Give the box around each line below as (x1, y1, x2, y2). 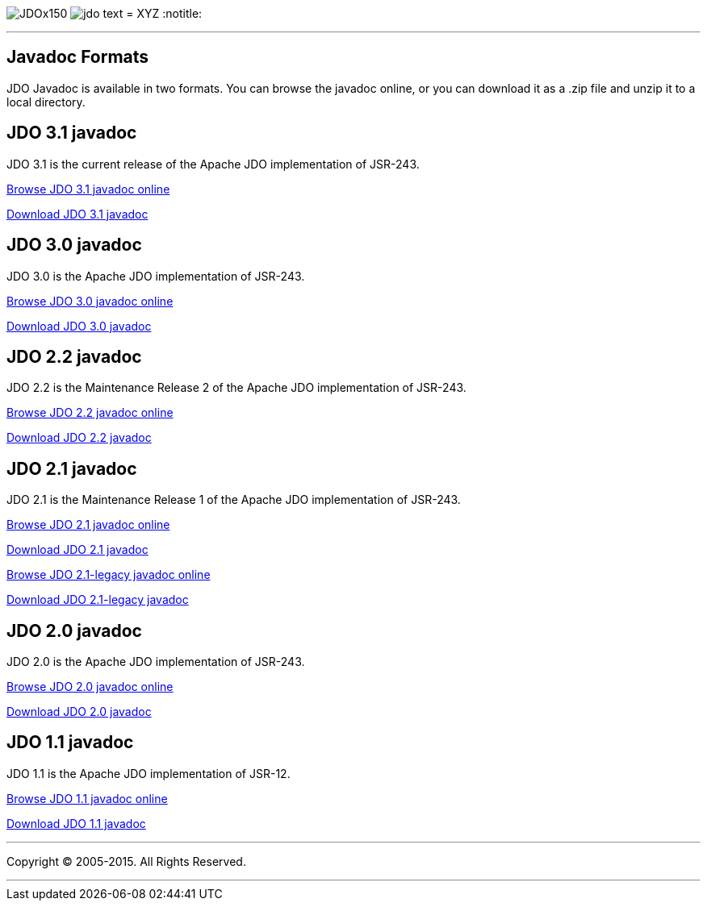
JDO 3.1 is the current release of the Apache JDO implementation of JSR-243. (6, 156, 420, 171)
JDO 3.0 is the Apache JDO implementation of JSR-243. (6, 268, 305, 283)
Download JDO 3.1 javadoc (6, 206, 149, 221)
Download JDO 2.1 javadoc (6, 543, 149, 557)
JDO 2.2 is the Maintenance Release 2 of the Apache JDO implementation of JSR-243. (6, 381, 466, 395)
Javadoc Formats (6, 47, 149, 68)
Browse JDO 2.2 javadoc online (6, 406, 174, 420)
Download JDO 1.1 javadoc (6, 816, 146, 830)
